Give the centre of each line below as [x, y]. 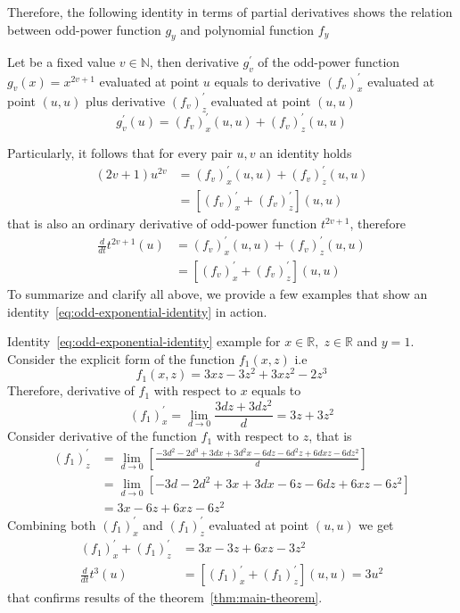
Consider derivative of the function [102, 436]
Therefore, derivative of [71, 390]
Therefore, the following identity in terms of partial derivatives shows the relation [230, 12]
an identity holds [306, 153]
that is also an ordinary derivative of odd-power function [162, 224]
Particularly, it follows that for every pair [120, 153]
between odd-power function [84, 29]
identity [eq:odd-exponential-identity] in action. [137, 311]
